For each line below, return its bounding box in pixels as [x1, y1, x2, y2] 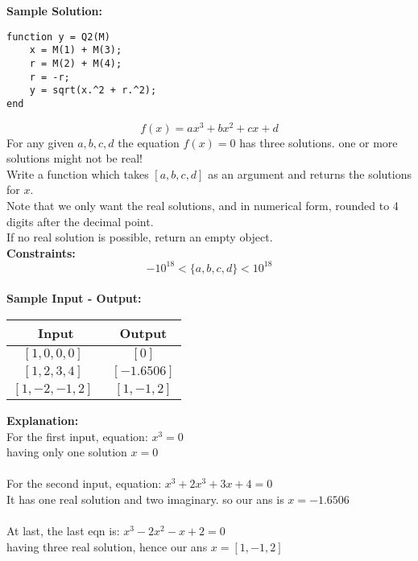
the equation [118, 134, 180, 151]
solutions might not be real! [6, 150, 143, 167]
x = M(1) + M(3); [29, 44, 122, 56]
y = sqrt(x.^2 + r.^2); [29, 85, 157, 97]
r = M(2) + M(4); [29, 57, 122, 69]
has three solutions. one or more [239, 134, 398, 151]
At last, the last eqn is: [6, 522, 120, 539]
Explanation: [6, 412, 79, 429]
